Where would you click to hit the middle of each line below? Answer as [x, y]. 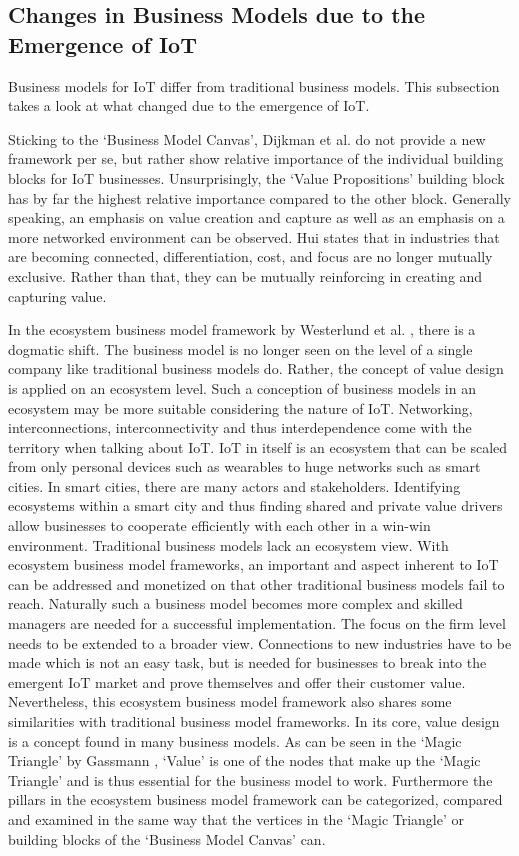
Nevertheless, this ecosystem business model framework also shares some [230, 701]
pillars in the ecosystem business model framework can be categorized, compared [255, 799]
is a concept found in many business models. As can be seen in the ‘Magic [235, 740]
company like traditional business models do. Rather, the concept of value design [256, 368]
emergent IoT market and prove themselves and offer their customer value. [237, 681]
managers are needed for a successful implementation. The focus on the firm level [257, 623]
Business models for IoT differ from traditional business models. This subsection [254, 85]
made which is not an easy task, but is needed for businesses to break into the [247, 662]
